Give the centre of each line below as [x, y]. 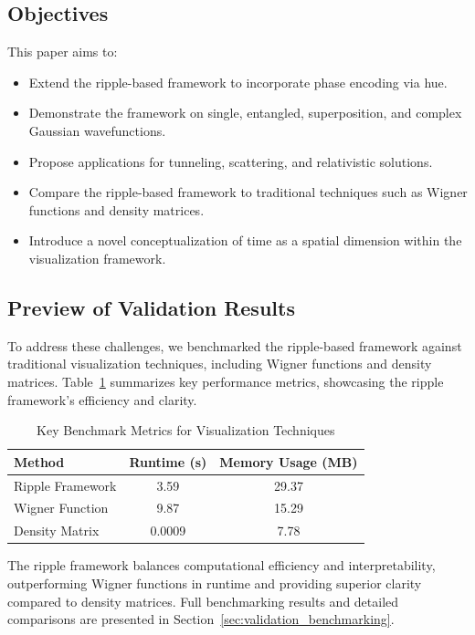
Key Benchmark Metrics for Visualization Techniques [186, 430]
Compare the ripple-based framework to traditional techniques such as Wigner [248, 192]
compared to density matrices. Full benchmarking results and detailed [203, 601]
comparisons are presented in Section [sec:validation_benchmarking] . [201, 619]
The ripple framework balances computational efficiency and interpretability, [222, 565]
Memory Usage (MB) [289, 461]
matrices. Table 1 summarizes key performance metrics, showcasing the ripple [226, 381]
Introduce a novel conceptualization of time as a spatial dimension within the [245, 240]
